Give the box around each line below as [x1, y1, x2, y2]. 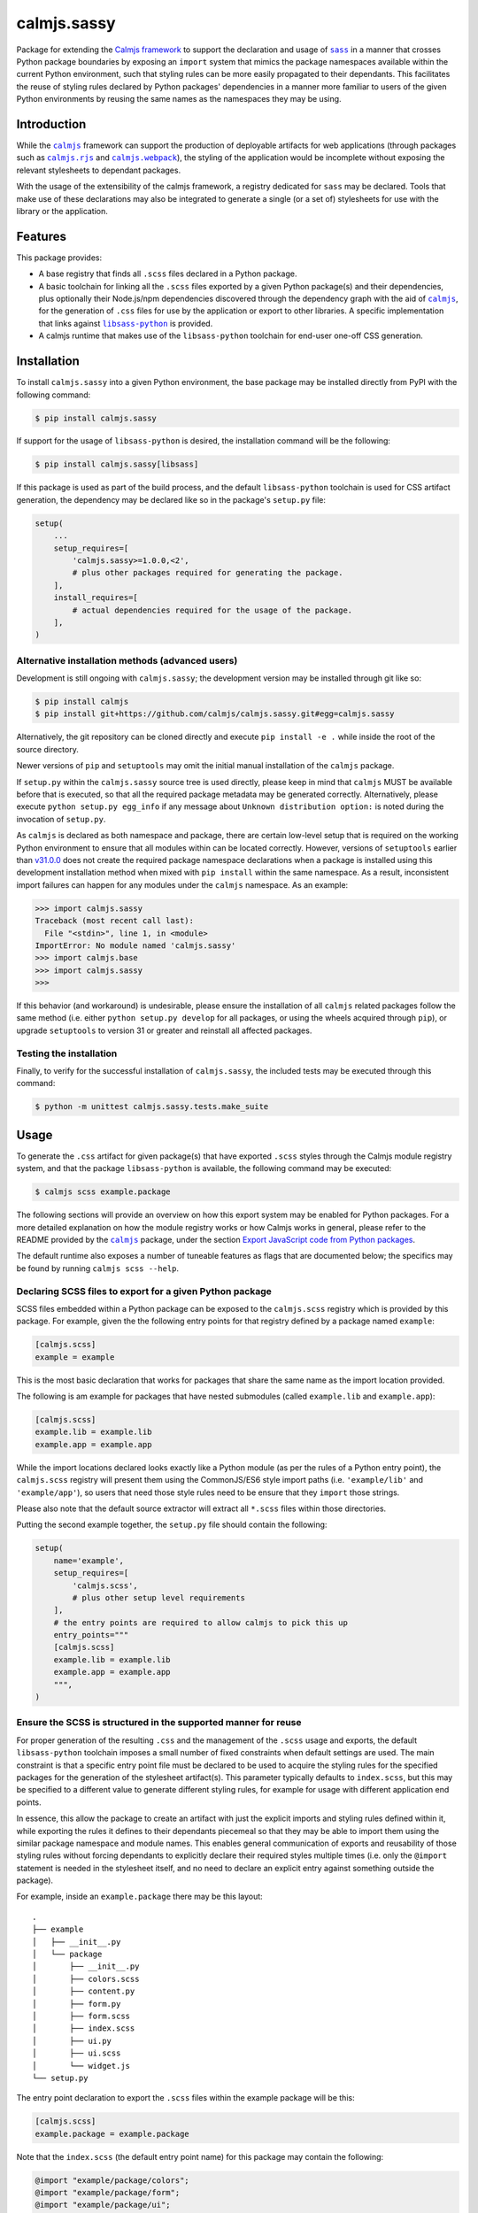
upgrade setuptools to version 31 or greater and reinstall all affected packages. [16, 1025, 312, 1036]
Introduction [16, 116, 87, 132]
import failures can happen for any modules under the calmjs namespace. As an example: [16, 879, 349, 890]
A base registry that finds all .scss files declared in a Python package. [38, 268, 297, 279]
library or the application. [16, 205, 108, 216]
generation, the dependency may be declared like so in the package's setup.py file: [16, 494, 327, 505]
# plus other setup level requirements [72, 1592, 245, 1602]
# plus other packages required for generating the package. [72, 567, 343, 578]
